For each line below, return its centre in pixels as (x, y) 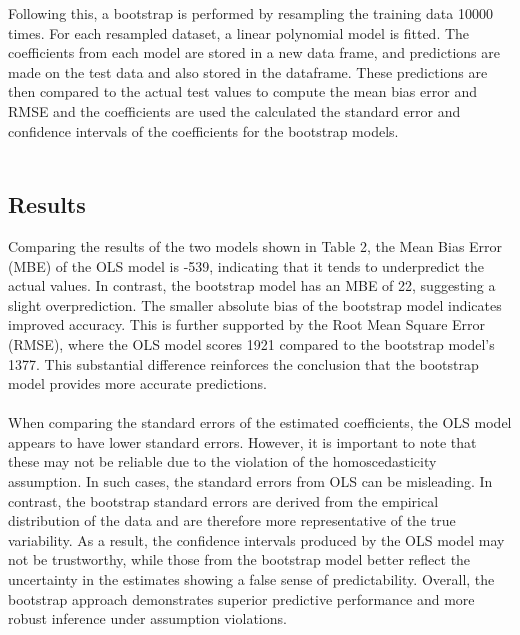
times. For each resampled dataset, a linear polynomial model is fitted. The (239, 32)
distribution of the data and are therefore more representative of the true (232, 520)
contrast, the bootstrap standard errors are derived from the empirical (223, 500)
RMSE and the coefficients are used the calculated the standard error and (234, 110)
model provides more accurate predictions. (137, 383)
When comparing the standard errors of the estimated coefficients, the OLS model (260, 422)
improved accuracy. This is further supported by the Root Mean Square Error (247, 324)
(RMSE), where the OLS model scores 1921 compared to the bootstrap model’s (251, 343)
